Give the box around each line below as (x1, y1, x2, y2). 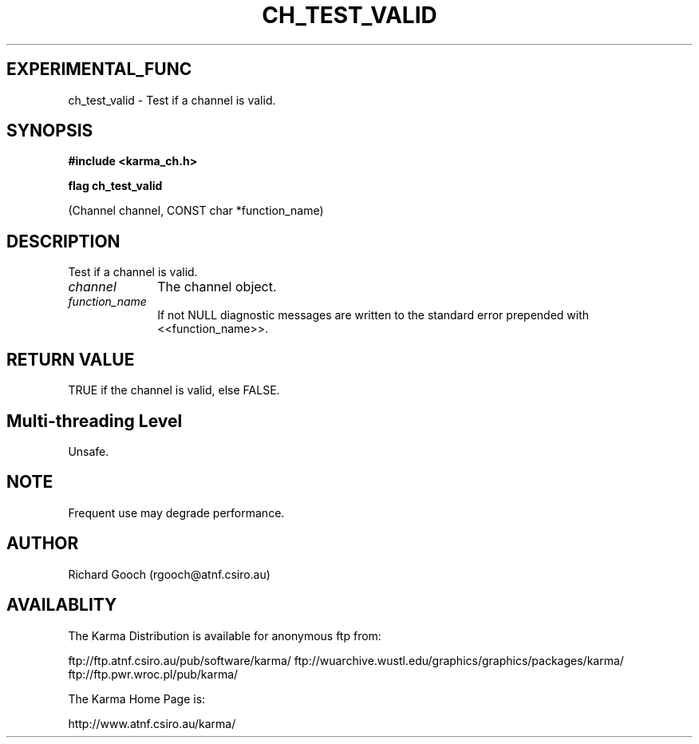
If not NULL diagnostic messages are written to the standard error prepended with (157, 308, 590, 323)
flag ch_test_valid (68, 179, 163, 193)
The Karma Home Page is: (68, 691, 206, 706)
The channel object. (157, 279, 277, 295)
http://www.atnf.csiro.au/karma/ (68, 716, 236, 730)
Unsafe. (68, 444, 109, 458)
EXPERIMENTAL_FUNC (6, 59, 192, 80)
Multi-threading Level (6, 410, 183, 431)
